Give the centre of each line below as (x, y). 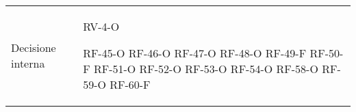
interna (28, 63)
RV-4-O (101, 26)
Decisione (34, 47)
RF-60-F (130, 84)
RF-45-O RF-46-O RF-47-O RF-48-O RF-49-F (195, 53)
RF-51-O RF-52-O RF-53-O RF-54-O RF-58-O (206, 69)
